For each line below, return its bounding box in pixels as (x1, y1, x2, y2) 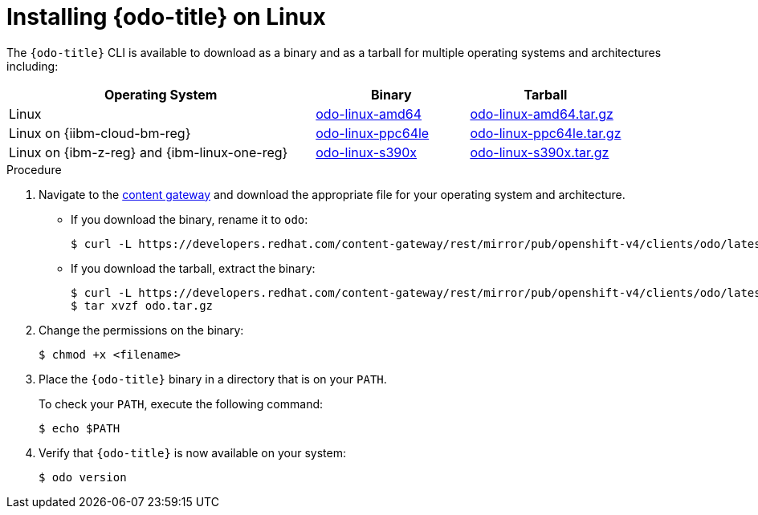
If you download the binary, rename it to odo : (71, 212, 308, 226)
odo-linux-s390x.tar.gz (470, 144, 609, 160)
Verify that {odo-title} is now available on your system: (39, 445, 346, 460)
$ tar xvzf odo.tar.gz (71, 298, 214, 312)
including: (6, 59, 59, 73)
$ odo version (39, 470, 127, 484)
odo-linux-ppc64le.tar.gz (470, 124, 621, 141)
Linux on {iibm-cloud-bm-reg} (9, 124, 191, 141)
